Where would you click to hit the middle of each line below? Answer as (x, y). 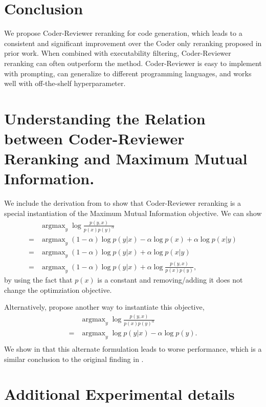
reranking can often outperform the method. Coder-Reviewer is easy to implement (133, 63)
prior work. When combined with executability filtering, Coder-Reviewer (118, 53)
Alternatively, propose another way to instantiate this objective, (104, 307)
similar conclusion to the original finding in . (74, 359)
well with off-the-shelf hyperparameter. (65, 83)
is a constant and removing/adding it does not (170, 280)
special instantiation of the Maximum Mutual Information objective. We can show (133, 213)
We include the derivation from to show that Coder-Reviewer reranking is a (123, 203)
